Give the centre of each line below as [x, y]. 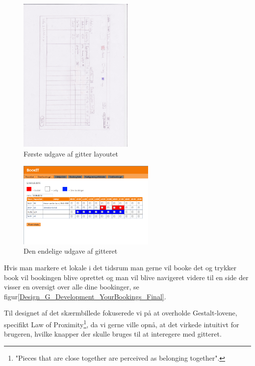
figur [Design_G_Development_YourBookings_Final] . [85, 296]
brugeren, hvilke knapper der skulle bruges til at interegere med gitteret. [113, 334]
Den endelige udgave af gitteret [71, 251]
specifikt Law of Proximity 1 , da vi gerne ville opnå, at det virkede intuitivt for [122, 324]
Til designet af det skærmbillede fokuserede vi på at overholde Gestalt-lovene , [121, 313]
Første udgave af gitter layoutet [71, 153]
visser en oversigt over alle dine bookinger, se [72, 287]
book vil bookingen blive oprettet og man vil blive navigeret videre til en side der [126, 277]
